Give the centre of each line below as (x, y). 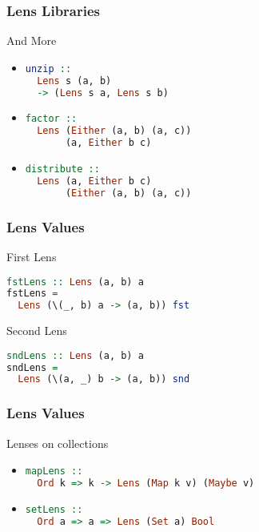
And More (32, 40)
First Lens (32, 256)
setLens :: (54, 509)
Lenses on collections (58, 443)
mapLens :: (54, 472)
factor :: (51, 119)
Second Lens (37, 330)
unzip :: (48, 69)
